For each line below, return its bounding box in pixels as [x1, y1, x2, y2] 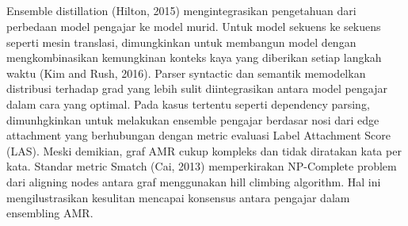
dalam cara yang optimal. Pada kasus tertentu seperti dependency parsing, [6, 95, 370, 112]
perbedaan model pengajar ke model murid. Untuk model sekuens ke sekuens [6, 17, 381, 34]
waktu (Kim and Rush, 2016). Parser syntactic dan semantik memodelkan [6, 64, 366, 81]
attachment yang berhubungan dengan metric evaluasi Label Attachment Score [6, 127, 391, 144]
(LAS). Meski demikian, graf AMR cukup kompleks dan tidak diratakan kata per [6, 142, 402, 159]
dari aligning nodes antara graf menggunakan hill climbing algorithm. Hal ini [6, 173, 381, 190]
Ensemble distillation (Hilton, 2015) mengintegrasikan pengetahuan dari [6, 2, 357, 19]
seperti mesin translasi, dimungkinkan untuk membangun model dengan [6, 33, 357, 50]
